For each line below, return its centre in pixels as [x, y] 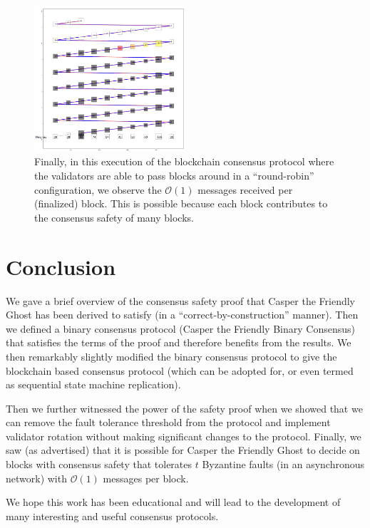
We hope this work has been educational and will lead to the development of [173, 502]
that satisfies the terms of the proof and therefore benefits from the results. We [179, 342]
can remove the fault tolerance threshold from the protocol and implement [168, 422]
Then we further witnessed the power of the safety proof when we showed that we [184, 408]
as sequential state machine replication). [93, 384]
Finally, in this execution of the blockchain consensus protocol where [184, 161]
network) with [36, 478]
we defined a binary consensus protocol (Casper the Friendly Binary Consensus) [180, 328]
